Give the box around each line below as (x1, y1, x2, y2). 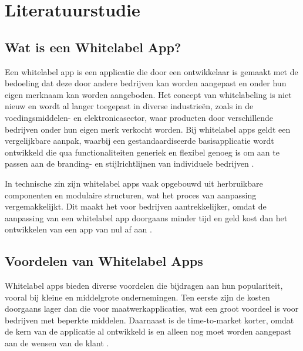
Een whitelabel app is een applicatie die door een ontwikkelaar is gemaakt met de (5, 65, 298, 77)
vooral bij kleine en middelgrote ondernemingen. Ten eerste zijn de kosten (5, 291, 270, 303)
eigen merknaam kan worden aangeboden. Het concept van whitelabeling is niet (5, 88, 292, 100)
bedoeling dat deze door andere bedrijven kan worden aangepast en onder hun (5, 77, 287, 89)
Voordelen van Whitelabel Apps (5, 252, 203, 270)
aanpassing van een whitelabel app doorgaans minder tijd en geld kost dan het (5, 211, 288, 224)
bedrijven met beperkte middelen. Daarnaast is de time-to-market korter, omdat (5, 313, 294, 326)
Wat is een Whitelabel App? (5, 38, 181, 56)
